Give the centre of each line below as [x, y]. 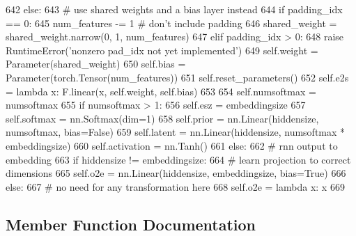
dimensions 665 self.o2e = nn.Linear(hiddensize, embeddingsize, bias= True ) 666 [176, 173]
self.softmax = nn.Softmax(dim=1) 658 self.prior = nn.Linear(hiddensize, [162, 118]
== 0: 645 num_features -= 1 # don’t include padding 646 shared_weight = [171, 23]
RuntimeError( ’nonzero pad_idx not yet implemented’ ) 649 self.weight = [162, 50]
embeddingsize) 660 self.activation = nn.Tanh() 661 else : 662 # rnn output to [172, 145]
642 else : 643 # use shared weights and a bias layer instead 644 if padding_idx [174, 9]
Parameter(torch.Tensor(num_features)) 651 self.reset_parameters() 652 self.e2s [177, 77]
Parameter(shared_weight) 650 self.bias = [96, 64]
